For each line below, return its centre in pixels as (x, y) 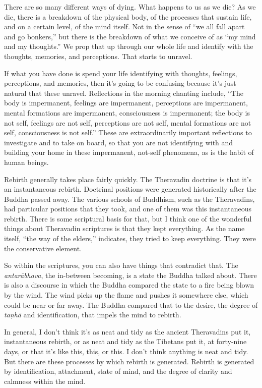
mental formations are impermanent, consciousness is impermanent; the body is (127, 112)
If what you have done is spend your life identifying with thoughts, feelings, (121, 73)
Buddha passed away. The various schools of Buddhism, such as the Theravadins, (129, 199)
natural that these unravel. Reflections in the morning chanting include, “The (124, 93)
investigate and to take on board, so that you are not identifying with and (119, 142)
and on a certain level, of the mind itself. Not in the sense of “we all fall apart (124, 26)
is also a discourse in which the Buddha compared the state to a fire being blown (129, 285)
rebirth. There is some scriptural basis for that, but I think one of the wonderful (128, 218)
